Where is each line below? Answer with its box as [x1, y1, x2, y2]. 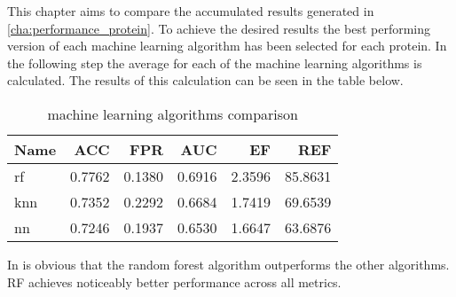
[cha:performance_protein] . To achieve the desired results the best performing [7, 19, 430, 37]
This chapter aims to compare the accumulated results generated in [7, 2, 374, 20]
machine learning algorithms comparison [47, 103, 298, 124]
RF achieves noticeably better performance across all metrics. [7, 272, 342, 291]
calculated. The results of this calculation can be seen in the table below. [7, 71, 404, 90]
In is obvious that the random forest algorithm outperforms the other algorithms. [7, 254, 450, 273]
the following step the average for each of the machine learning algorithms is [7, 53, 422, 72]
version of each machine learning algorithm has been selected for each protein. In [7, 36, 447, 55]
